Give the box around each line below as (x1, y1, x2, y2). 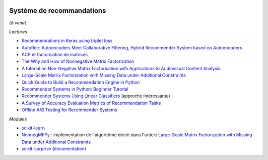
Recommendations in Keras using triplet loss (21, 38, 113, 44)
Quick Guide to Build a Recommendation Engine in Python (21, 79, 140, 85)
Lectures (9, 29, 27, 35)
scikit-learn (21, 125, 45, 131)
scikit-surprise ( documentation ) (21, 146, 86, 152)
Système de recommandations (9, 6, 106, 15)
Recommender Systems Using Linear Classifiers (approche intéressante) (21, 93, 171, 99)
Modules (9, 116, 27, 122)
